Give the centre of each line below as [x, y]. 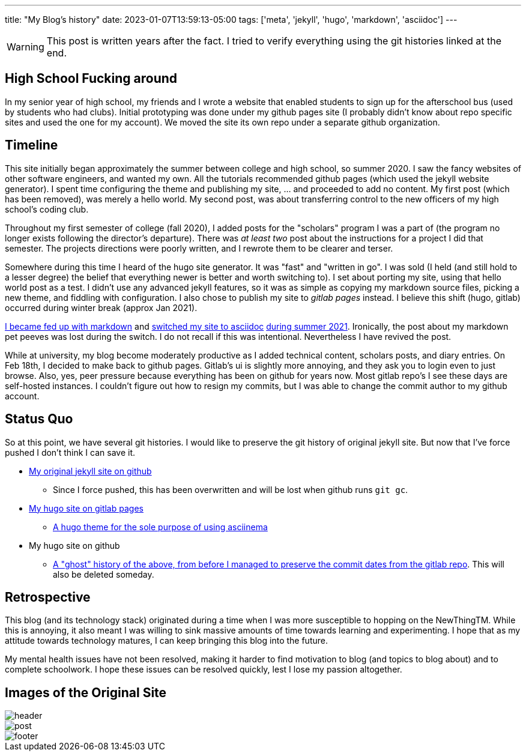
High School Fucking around [91, 79]
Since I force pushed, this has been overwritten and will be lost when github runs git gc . [231, 489]
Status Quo [39, 419]
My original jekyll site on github [90, 471]
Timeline [32, 145]
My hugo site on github [74, 545]
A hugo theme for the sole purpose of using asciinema [160, 527]
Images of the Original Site [86, 692]
